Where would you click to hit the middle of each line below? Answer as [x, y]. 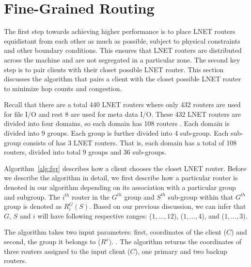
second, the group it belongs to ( [52, 241]
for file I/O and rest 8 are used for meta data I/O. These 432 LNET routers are [122, 114]
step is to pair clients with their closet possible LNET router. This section [114, 69]
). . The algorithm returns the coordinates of [175, 241]
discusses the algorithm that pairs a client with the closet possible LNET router [123, 79]
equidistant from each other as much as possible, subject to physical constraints [122, 40]
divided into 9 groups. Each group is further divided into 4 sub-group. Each [116, 133]
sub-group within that [201, 196]
